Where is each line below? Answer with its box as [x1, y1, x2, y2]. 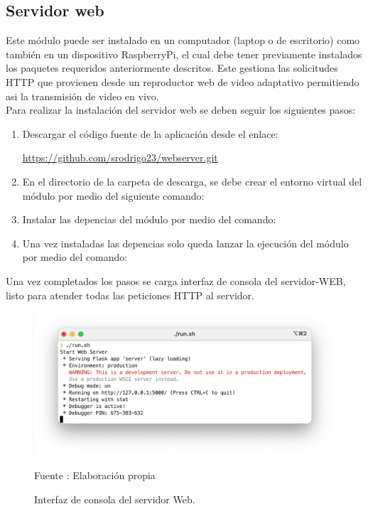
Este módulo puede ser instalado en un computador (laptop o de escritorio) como [6, 33, 360, 48]
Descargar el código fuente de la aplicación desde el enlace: [22, 126, 278, 141]
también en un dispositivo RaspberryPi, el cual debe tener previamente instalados [6, 46, 362, 61]
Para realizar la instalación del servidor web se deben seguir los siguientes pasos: [6, 102, 356, 117]
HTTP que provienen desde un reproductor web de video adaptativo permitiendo [6, 74, 359, 89]
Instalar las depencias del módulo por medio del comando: [22, 212, 276, 227]
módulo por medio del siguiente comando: [22, 188, 205, 203]
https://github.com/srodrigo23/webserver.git [22, 150, 218, 165]
